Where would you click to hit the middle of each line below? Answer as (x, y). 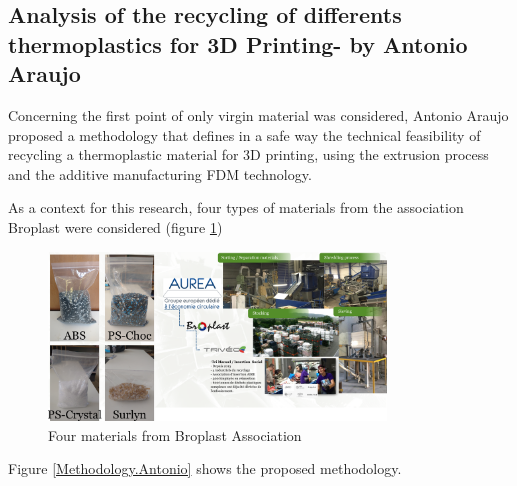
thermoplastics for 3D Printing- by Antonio (238, 43)
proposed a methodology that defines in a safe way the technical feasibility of (244, 134)
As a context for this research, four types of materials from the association (236, 207)
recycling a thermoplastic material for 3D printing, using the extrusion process (248, 154)
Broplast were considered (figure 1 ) (115, 226)
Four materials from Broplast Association (175, 434)
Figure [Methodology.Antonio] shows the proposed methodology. (205, 468)
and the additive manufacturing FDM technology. (160, 173)
